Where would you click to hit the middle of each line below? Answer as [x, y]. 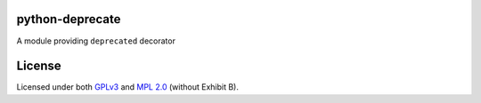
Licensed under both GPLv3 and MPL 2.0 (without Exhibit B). [128, 87]
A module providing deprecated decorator [96, 41]
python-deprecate [69, 19]
